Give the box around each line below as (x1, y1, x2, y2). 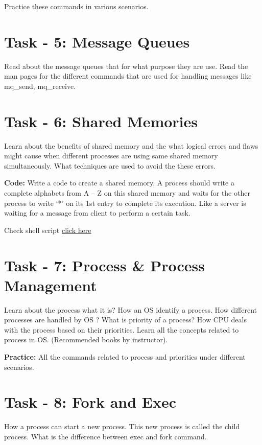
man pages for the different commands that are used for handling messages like (4, 71, 252, 81)
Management (4, 274, 97, 295)
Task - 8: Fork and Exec (4, 391, 177, 412)
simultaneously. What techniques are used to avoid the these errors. (4, 160, 216, 171)
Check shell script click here (4, 224, 91, 235)
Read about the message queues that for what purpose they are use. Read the (4, 60, 248, 71)
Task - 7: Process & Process (4, 254, 205, 275)
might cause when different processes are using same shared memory (4, 150, 218, 161)
